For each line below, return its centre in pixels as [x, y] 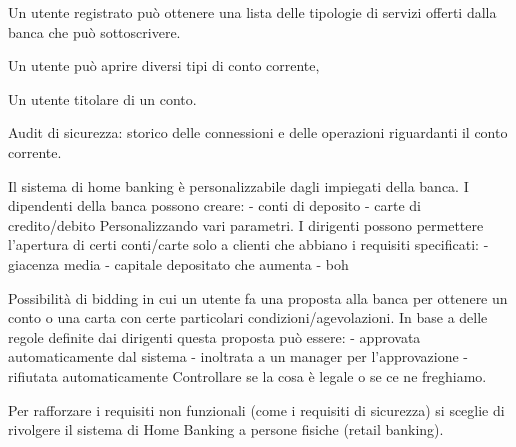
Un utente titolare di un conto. [102, 98]
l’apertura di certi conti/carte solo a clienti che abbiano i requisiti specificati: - [248, 244]
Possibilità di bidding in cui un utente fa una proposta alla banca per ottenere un [258, 297]
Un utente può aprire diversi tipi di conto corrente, [164, 65]
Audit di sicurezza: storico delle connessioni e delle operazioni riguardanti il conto [258, 132]
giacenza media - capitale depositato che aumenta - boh [178, 263]
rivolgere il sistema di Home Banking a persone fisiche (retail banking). [226, 429]
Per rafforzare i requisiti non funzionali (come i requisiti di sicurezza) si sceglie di [256, 409]
